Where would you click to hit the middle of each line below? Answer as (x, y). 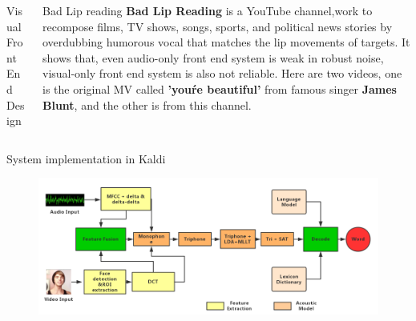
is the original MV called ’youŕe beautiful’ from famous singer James (219, 88)
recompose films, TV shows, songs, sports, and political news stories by (217, 26)
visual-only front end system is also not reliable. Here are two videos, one (222, 73)
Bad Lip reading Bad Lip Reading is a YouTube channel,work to (207, 10)
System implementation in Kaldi (86, 158)
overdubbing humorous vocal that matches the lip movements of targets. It (226, 42)
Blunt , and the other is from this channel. (147, 104)
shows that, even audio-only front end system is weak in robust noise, (213, 57)
